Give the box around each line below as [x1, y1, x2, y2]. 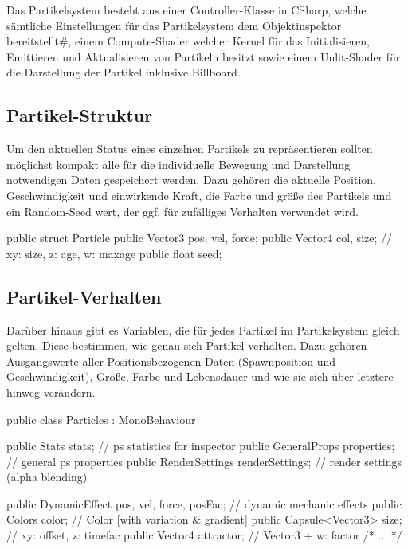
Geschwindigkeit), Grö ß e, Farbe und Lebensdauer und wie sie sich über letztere [6, 368, 394, 385]
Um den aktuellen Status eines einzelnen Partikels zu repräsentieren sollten [6, 140, 373, 157]
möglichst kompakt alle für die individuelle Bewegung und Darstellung [6, 155, 351, 172]
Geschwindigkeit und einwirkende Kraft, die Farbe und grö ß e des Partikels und [6, 186, 392, 203]
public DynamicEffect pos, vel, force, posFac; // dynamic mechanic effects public [6, 495, 402, 512]
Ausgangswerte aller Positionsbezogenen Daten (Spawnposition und [6, 352, 336, 369]
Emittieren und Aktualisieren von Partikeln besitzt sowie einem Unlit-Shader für [6, 48, 401, 65]
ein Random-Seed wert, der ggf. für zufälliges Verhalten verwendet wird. [6, 202, 359, 219]
